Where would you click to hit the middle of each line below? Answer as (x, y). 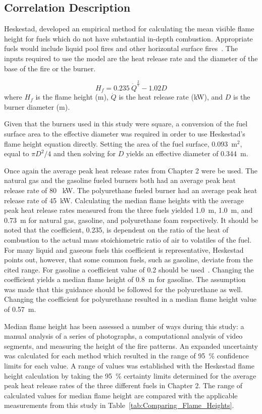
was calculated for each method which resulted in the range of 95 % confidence (126, 356)
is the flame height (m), (72, 97)
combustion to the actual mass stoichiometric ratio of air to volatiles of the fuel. (128, 239)
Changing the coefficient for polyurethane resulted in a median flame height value (130, 299)
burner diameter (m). (37, 106)
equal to (17, 153)
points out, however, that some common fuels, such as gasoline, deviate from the (128, 260)
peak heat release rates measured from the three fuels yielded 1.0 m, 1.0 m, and (128, 210)
